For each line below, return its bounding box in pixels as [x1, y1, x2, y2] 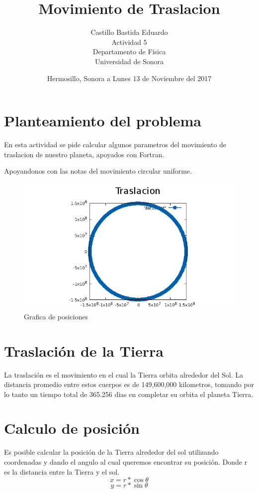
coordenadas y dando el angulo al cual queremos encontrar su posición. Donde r [4, 457, 248, 467]
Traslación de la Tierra [4, 340, 164, 361]
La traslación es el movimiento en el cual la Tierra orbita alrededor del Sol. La [4, 369, 244, 380]
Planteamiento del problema [4, 110, 201, 131]
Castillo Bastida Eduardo [90, 27, 168, 37]
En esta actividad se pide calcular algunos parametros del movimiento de [4, 139, 227, 150]
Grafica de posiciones [24, 311, 88, 321]
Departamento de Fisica [92, 46, 166, 57]
